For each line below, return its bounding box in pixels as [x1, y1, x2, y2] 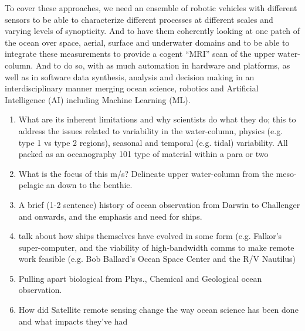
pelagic [18, 179, 44, 191]
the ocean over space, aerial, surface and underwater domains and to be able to [5, 36, 290, 48]
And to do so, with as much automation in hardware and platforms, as [35, 59, 290, 71]
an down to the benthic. [46, 179, 133, 191]
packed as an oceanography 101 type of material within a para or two [18, 148, 269, 160]
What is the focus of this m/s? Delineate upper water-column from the [18, 167, 274, 179]
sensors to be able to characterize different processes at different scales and [5, 13, 273, 25]
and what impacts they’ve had [18, 315, 128, 327]
